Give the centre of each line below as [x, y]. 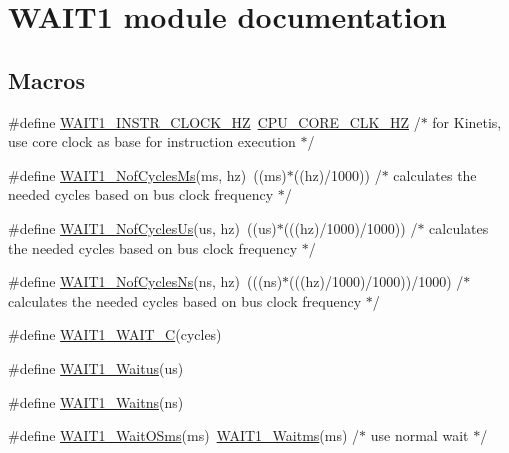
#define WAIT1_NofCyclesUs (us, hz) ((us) [142, 227]
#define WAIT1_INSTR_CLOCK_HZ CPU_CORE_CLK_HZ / [214, 121]
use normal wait [419, 435]
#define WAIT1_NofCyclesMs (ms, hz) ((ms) [147, 174]
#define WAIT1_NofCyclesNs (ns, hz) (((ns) [145, 281]
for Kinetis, [467, 121]
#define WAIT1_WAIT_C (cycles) [115, 334]
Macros [46, 79]
